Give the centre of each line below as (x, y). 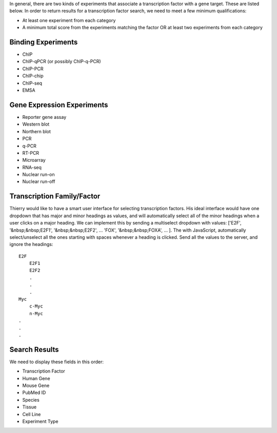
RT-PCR (31, 153)
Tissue (29, 407)
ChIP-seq (32, 83)
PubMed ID (34, 393)
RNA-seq (32, 167)
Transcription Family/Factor (55, 197)
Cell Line (32, 414)
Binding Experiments (44, 42)
